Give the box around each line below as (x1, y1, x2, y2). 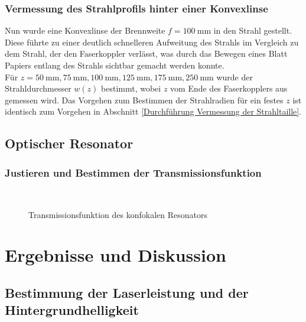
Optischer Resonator (5, 134, 134, 152)
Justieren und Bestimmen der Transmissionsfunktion (5, 165, 262, 180)
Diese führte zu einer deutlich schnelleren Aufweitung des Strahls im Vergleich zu (5, 35, 299, 48)
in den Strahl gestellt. (213, 24, 292, 37)
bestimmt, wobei (101, 82, 161, 95)
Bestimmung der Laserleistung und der (5, 283, 249, 301)
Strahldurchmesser (5, 82, 71, 95)
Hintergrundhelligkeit (5, 301, 139, 319)
